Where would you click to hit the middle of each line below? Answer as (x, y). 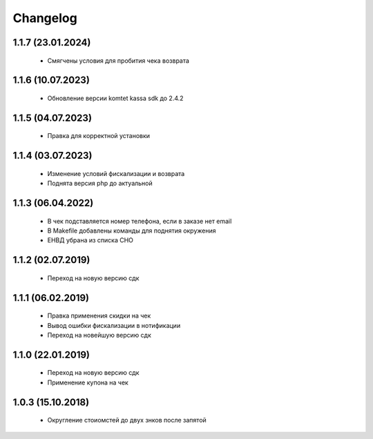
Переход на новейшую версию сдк (99, 335)
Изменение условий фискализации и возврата (116, 173)
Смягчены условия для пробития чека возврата (118, 60)
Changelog (45, 18)
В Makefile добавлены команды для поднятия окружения (132, 231)
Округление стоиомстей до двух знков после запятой (127, 420)
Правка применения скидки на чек (99, 316)
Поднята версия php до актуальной (100, 184)
